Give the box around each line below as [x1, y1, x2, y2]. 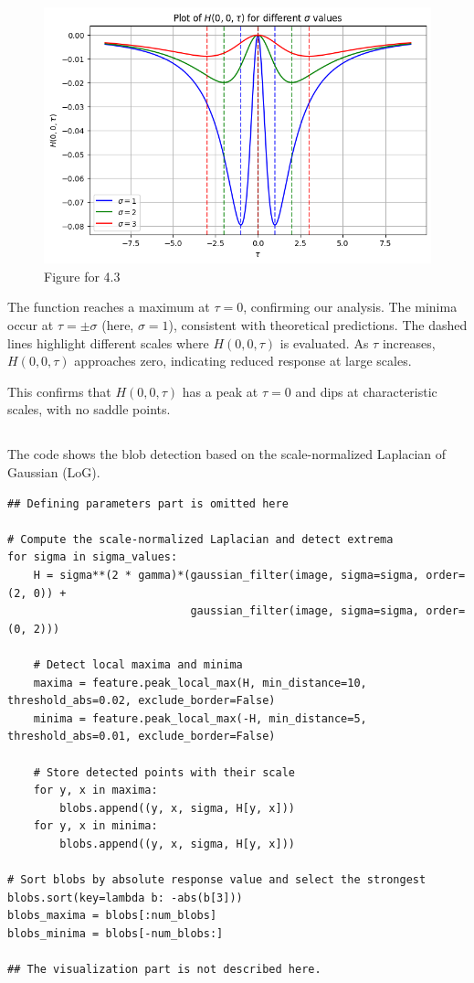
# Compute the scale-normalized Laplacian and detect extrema [7, 532, 394, 546]
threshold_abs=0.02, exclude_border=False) [7, 694, 276, 708]
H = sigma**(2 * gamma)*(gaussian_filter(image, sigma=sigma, [33, 568, 420, 582]
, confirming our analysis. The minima [243, 297, 458, 316]
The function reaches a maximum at [7, 297, 210, 316]
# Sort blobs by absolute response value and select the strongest [7, 873, 427, 887]
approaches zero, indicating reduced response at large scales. [74, 351, 412, 370]
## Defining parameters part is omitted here [7, 497, 289, 510]
